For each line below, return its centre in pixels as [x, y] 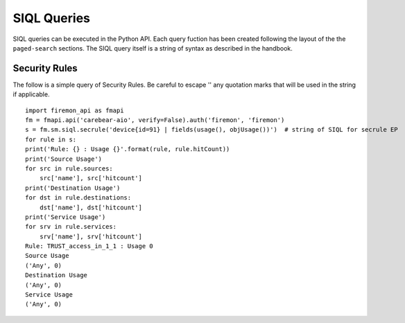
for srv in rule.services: [71, 227]
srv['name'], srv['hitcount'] [91, 236]
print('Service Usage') [66, 217]
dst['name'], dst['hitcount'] [91, 207]
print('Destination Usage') [73, 188]
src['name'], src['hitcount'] [91, 178]
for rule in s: [51, 139]
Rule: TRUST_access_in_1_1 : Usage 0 [89, 246]
